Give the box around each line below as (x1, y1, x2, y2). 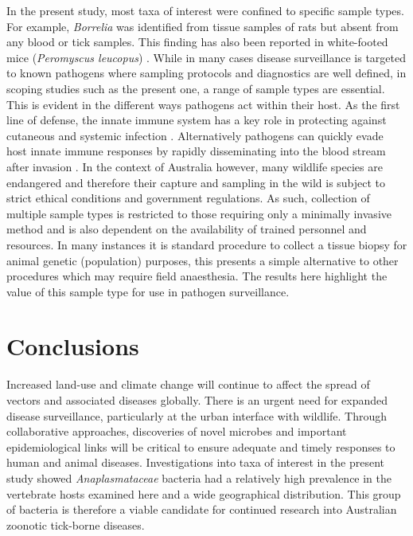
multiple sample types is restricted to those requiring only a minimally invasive (6, 205, 392, 221)
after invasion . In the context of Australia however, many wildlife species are (6, 158, 383, 174)
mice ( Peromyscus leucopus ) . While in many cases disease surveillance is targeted (6, 49, 406, 65)
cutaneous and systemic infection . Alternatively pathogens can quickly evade (6, 127, 384, 143)
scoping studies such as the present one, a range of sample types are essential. (6, 80, 385, 96)
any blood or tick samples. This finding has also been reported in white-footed (6, 33, 388, 50)
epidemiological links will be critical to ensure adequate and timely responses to (6, 438, 395, 455)
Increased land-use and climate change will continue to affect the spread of (6, 376, 370, 393)
